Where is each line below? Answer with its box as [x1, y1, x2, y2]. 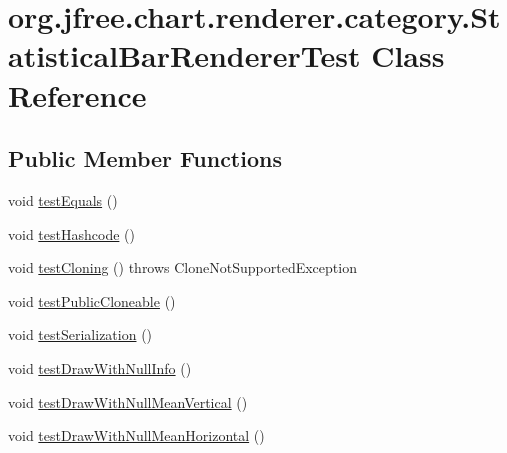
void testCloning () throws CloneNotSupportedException [8, 257, 357, 278]
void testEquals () [8, 189, 118, 210]
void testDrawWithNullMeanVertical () [8, 391, 248, 412]
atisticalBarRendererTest [8, 35, 361, 76]
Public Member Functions [8, 143, 282, 174]
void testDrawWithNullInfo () [8, 357, 192, 378]
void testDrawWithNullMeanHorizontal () [8, 425, 265, 446]
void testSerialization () [8, 324, 153, 345]
